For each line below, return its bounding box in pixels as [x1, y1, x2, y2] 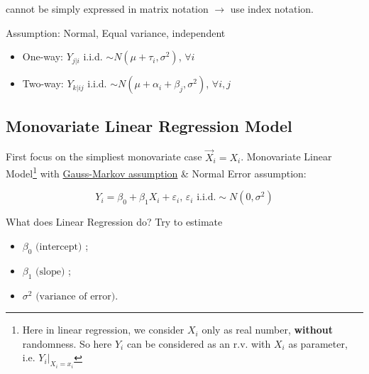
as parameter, [288, 336, 348, 351]
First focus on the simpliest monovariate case [6, 149, 202, 164]
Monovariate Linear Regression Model [6, 114, 292, 136]
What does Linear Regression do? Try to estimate [6, 214, 223, 229]
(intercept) [35, 242, 82, 253]
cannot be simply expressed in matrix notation [6, 1, 209, 16]
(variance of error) [35, 291, 116, 302]
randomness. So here [22, 336, 112, 351]
